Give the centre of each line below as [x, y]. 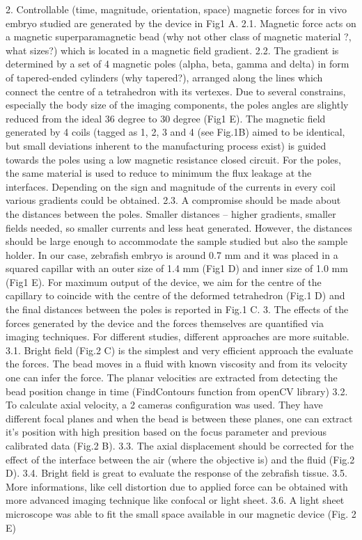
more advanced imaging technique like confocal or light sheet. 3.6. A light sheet [175, 500]
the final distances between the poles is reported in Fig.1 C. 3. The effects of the [177, 309]
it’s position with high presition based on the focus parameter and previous [166, 432]
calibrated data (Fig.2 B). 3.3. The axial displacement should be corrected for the [180, 445]
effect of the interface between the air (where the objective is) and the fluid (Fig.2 [180, 459]
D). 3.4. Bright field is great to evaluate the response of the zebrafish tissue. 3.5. [176, 473]
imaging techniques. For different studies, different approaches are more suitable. [178, 336]
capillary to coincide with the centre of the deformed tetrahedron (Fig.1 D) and [175, 295]
